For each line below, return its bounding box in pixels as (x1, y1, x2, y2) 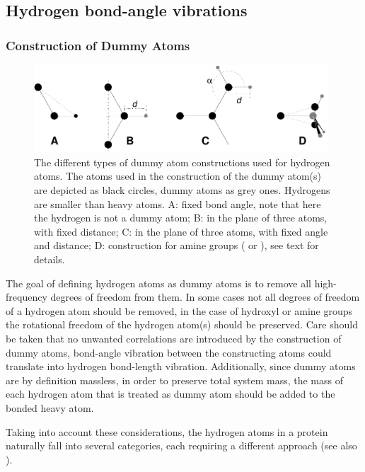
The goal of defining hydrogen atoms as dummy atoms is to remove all (6, 275, 312, 290)
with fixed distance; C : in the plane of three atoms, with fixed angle (34, 224, 328, 238)
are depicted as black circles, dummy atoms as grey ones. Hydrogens (34, 183, 330, 197)
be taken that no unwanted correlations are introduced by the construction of (6, 330, 342, 345)
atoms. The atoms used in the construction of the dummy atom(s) (34, 168, 321, 183)
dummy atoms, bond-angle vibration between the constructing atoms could (6, 345, 332, 359)
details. (34, 251, 65, 266)
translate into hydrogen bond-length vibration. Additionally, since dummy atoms (6, 359, 356, 374)
